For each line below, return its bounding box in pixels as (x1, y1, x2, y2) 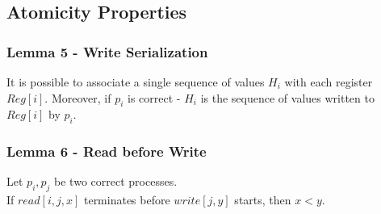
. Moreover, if (44, 89, 111, 106)
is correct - (128, 89, 181, 106)
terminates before (83, 191, 170, 208)
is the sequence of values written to (200, 89, 375, 106)
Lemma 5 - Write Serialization (6, 41, 208, 61)
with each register (284, 73, 373, 90)
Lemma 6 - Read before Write (6, 141, 207, 162)
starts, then (234, 191, 291, 208)
